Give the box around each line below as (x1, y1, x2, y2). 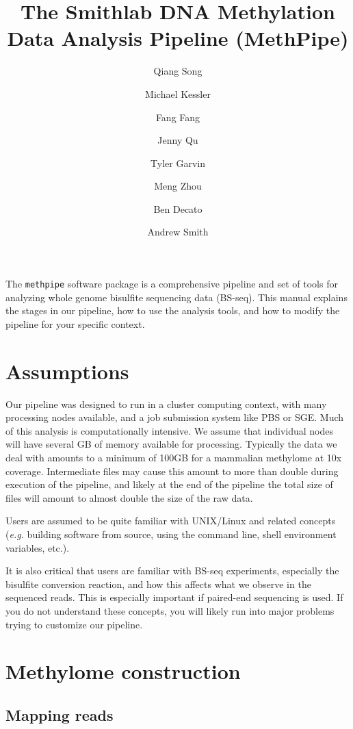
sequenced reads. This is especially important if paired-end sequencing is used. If (5, 590, 343, 604)
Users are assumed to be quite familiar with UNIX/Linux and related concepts (5, 513, 336, 528)
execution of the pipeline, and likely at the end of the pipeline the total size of (5, 477, 333, 491)
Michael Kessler (145, 86, 211, 101)
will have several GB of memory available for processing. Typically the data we (5, 437, 337, 451)
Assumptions (5, 357, 129, 385)
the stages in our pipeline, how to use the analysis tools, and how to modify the (5, 303, 340, 318)
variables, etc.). (5, 540, 70, 554)
